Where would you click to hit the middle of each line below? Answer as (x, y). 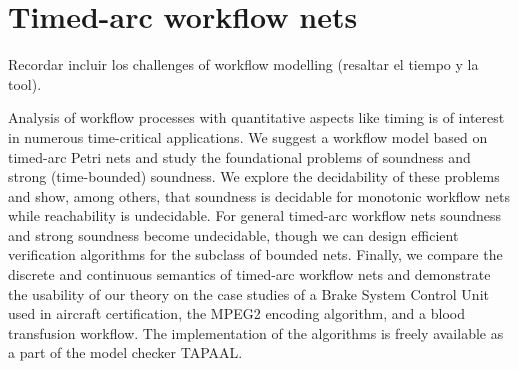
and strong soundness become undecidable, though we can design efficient (233, 234)
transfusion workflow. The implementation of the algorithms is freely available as (256, 332)
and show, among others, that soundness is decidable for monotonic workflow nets (259, 195)
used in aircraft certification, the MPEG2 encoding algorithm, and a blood (236, 313)
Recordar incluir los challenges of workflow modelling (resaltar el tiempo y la (243, 64)
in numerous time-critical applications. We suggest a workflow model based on (248, 136)
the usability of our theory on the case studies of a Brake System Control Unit (248, 293)
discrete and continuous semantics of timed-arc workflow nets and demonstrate (249, 274)
